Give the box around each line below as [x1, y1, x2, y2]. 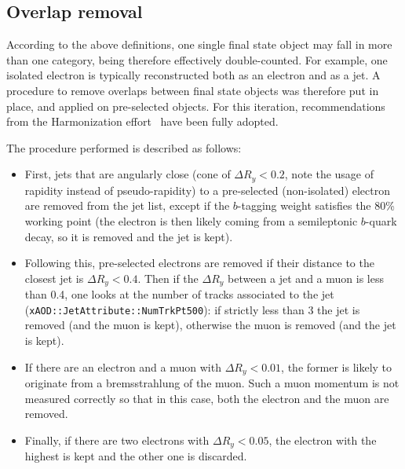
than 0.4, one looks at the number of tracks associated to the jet [24, 286, 334, 302]
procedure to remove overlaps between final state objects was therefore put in [6, 82, 379, 98]
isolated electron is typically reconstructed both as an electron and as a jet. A [6, 67, 381, 83]
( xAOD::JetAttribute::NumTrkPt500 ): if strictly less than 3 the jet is [24, 301, 360, 317]
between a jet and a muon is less [228, 269, 384, 286]
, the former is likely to [281, 358, 392, 375]
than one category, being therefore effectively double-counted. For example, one [6, 51, 388, 68]
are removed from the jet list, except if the [24, 197, 230, 214]
